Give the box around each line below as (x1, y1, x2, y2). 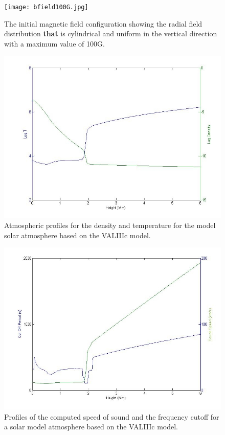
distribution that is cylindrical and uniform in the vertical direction (4, 28, 217, 39)
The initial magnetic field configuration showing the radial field (4, 18, 202, 29)
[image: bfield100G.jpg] (4, 4, 88, 11)
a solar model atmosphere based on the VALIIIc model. (4, 421, 178, 432)
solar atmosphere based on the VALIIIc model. (4, 230, 151, 240)
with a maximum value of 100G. (4, 38, 105, 49)
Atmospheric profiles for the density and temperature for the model (4, 219, 216, 230)
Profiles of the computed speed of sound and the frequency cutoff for (4, 411, 219, 422)
